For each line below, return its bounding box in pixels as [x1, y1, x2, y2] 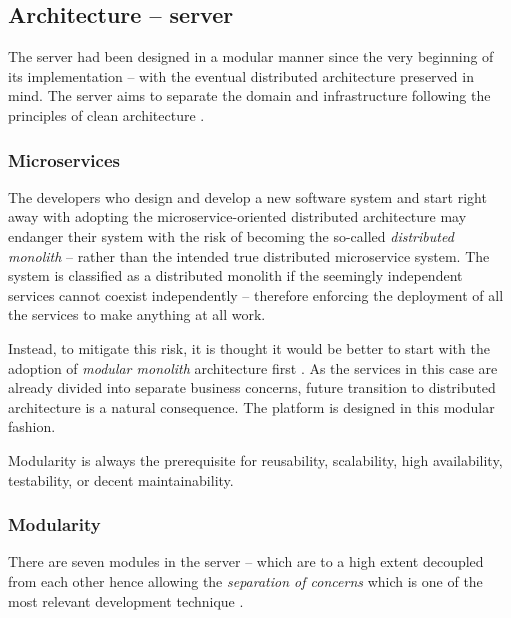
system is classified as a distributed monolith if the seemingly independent [8, 265, 463, 286]
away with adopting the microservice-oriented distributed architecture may [8, 206, 467, 227]
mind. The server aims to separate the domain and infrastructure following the [8, 85, 491, 106]
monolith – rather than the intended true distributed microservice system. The [8, 245, 490, 266]
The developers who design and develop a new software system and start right [8, 186, 487, 207]
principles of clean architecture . [8, 104, 205, 125]
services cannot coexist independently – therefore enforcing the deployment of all [8, 284, 504, 305]
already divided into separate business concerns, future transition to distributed [8, 377, 496, 398]
